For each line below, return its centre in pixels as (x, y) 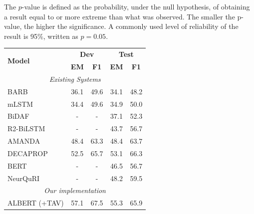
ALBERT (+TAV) (36, 203)
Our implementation (75, 190)
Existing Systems (75, 79)
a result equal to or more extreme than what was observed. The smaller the (120, 16)
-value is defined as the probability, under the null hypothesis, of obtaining (136, 6)
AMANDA (24, 141)
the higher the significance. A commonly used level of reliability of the (131, 26)
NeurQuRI (24, 178)
